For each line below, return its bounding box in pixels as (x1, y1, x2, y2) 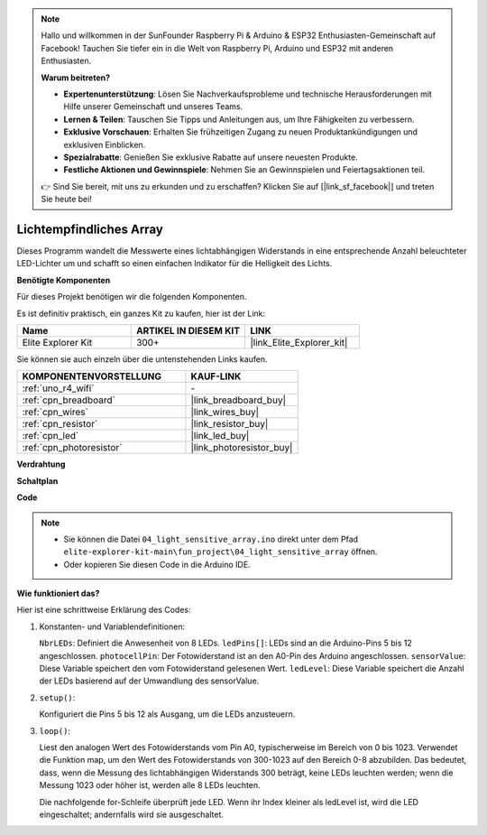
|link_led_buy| (190, 430, 250, 442)
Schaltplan (16, 475, 59, 487)
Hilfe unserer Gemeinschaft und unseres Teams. (63, 101, 243, 112)
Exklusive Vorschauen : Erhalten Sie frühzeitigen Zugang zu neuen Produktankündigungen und (63, 126, 418, 137)
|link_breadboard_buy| (190, 394, 287, 406)
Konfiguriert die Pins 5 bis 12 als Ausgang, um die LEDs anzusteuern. (39, 709, 296, 719)
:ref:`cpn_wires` (22, 406, 89, 419)
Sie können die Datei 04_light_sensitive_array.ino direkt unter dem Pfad (63, 533, 359, 544)
